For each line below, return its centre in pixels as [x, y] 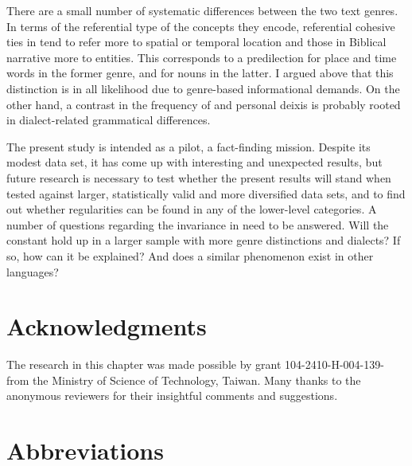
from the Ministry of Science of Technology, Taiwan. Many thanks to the [184, 380]
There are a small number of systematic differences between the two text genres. [202, 10]
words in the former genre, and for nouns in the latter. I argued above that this [200, 73]
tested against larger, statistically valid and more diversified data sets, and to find [206, 193]
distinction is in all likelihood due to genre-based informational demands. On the [203, 88]
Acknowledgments [107, 326]
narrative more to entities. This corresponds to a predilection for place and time [202, 57]
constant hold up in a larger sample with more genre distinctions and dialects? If [204, 240]
